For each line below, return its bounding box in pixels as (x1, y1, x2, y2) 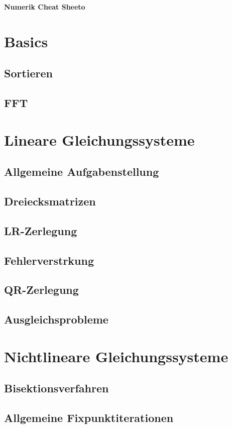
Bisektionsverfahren (4, 380, 109, 396)
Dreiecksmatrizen (4, 193, 96, 209)
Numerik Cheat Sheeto (4, 2, 85, 12)
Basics (4, 31, 48, 51)
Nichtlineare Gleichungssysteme (4, 346, 228, 366)
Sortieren (4, 65, 53, 81)
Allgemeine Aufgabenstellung (4, 164, 159, 179)
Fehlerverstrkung (4, 252, 94, 268)
